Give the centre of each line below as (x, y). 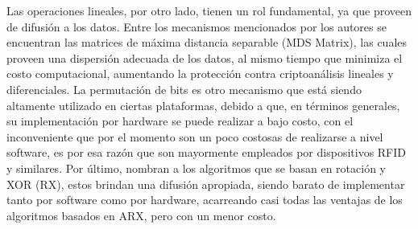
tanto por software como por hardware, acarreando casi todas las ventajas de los (205, 200)
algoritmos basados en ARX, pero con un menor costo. (141, 215)
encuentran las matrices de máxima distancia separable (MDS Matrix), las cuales (207, 42)
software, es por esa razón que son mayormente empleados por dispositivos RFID (207, 152)
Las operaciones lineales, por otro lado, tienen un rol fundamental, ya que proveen (209, 10)
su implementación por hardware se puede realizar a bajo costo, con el (180, 121)
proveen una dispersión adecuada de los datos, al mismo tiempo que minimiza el (205, 57)
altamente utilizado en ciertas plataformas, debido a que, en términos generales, (203, 105)
